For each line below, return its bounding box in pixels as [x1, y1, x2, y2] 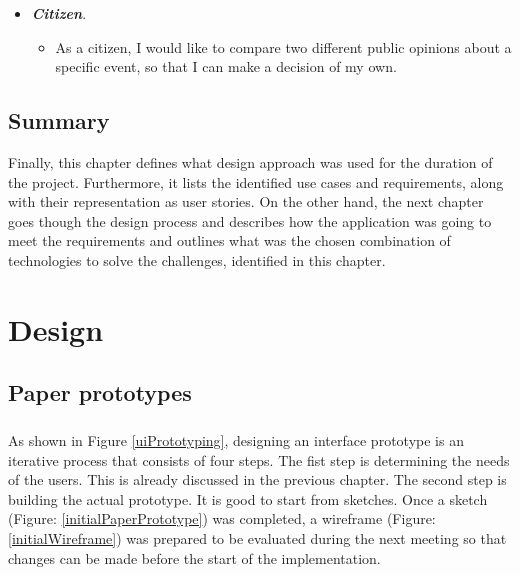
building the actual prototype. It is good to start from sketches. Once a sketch [8, 488, 488, 509]
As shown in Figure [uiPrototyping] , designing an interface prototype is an [8, 430, 464, 451]
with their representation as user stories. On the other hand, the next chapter [8, 191, 484, 212]
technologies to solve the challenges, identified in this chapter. [8, 249, 386, 270]
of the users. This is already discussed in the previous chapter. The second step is [8, 469, 507, 490]
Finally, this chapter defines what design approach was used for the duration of [8, 151, 493, 172]
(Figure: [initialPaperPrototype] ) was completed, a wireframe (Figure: [8, 508, 436, 529]
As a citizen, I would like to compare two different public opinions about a [55, 36, 512, 57]
